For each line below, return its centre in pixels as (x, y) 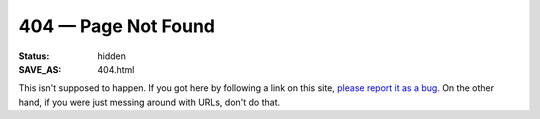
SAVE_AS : (40, 69)
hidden (112, 56)
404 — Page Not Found (116, 26)
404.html (116, 69)
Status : (34, 56)
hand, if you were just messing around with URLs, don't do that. (149, 102)
